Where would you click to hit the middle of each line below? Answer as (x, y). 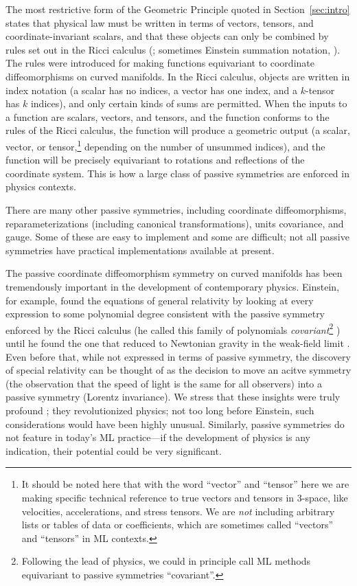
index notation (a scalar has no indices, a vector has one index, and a (152, 90)
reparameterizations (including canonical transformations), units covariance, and (175, 223)
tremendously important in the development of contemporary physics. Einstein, (173, 286)
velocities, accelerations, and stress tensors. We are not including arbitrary (178, 511)
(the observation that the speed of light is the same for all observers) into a (164, 383)
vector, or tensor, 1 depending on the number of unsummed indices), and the (165, 145)
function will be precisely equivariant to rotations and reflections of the (155, 160)
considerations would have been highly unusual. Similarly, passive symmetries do (175, 424)
